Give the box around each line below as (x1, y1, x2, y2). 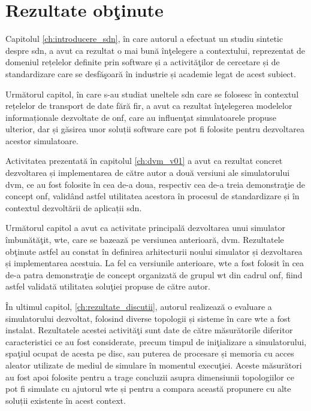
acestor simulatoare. (5, 134, 78, 147)
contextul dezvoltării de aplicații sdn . (5, 201, 142, 214)
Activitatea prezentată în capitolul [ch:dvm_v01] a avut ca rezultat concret (5, 154, 283, 167)
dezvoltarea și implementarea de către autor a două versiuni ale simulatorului (5, 166, 290, 179)
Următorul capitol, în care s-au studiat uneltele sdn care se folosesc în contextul (5, 87, 299, 100)
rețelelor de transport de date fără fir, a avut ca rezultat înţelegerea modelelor (5, 99, 292, 112)
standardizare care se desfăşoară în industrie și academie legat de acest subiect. (5, 67, 296, 80)
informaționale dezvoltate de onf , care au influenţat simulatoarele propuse (5, 111, 276, 123)
